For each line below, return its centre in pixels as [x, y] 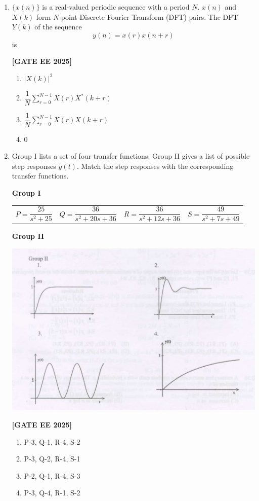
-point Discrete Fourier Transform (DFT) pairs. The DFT [148, 16]
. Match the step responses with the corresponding [155, 166]
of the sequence [58, 27]
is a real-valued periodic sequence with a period [116, 7]
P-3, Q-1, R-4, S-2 [52, 441]
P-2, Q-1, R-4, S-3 [52, 475]
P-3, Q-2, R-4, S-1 [52, 459]
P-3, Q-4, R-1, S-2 [52, 493]
